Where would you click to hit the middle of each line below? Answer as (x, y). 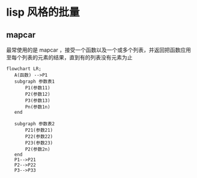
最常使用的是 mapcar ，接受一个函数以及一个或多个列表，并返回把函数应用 (98, 50)
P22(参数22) (39, 137)
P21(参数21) (39, 130)
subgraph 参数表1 (35, 82)
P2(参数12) (38, 94)
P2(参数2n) (38, 149)
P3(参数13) (38, 101)
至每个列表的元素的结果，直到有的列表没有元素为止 (69, 57)
